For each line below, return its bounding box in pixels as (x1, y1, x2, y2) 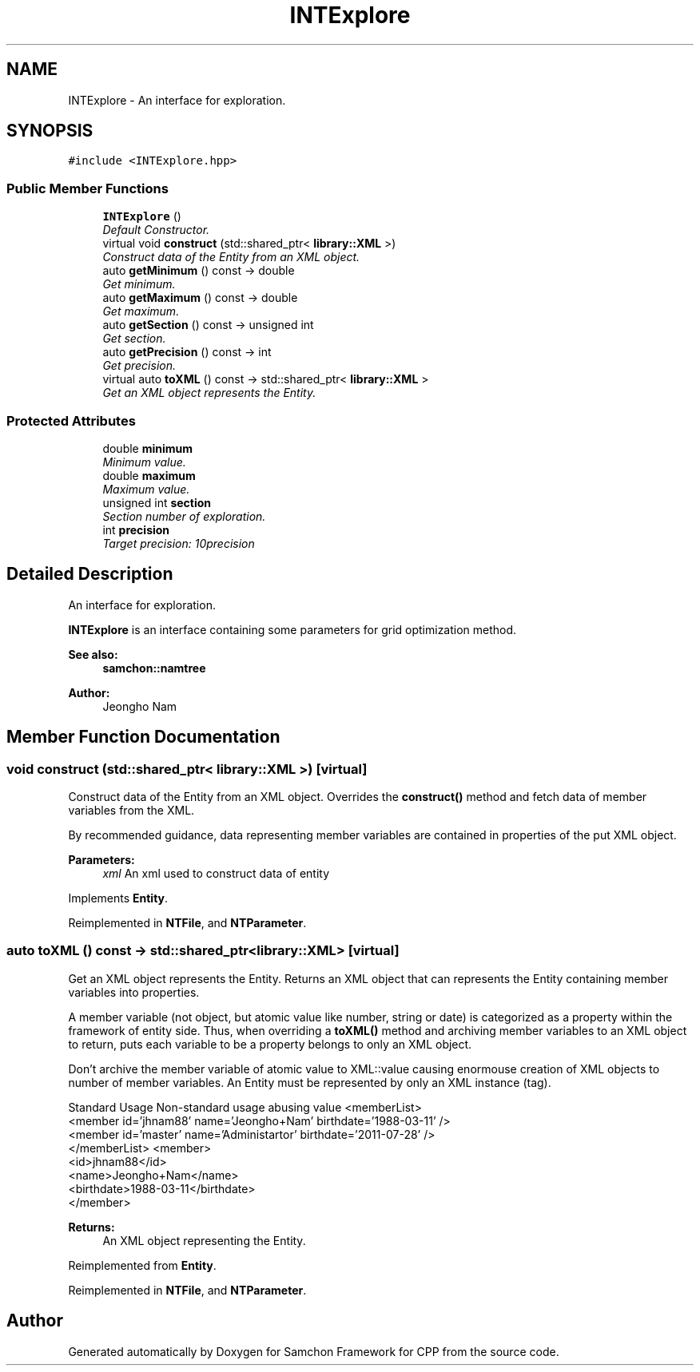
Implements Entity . (68, 891, 169, 905)
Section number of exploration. (102, 509, 266, 523)
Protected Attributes (6, 412, 136, 429)
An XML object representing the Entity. (102, 1233, 306, 1247)
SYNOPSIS (6, 121, 93, 141)
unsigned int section (102, 495, 212, 510)
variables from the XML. (68, 803, 195, 817)
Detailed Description (6, 564, 173, 585)
